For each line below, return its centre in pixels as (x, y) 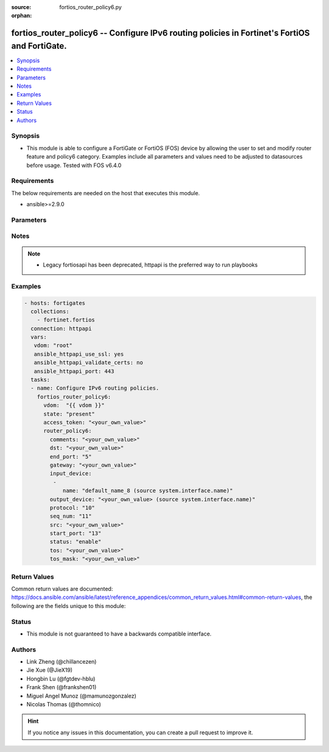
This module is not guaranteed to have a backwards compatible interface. (119, 634)
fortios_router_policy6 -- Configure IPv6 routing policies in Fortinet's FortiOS (161, 33)
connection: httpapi (61, 328)
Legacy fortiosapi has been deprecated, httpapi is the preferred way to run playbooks (150, 265)
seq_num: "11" (71, 516)
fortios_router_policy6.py (90, 7)
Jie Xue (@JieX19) (50, 670)
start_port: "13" (76, 533)
